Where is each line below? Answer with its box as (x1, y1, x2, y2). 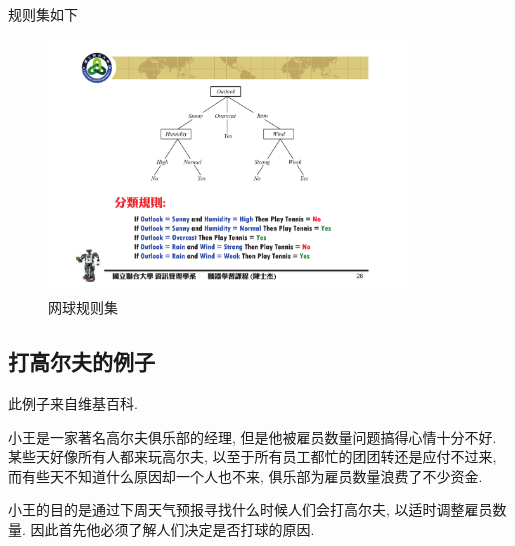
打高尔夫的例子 (8, 346, 155, 377)
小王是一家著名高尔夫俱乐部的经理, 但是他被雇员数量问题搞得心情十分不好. (8, 426, 497, 447)
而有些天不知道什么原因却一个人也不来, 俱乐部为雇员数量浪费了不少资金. (8, 465, 483, 486)
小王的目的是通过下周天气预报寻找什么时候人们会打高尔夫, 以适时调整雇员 (8, 499, 493, 520)
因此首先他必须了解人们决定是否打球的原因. (30, 519, 315, 539)
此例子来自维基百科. (8, 393, 138, 414)
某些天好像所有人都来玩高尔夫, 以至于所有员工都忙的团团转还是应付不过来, (8, 446, 497, 467)
